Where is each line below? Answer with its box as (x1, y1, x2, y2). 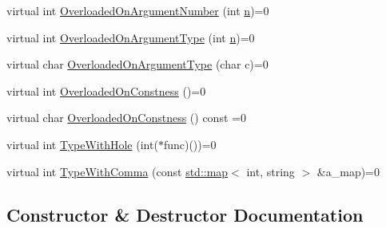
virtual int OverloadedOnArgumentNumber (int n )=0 (6, 2, 269, 18)
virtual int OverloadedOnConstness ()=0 (6, 82, 206, 99)
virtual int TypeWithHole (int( (6, 136, 158, 152)
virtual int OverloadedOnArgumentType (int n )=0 (6, 29, 255, 45)
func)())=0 (163, 136, 217, 152)
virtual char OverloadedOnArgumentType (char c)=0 (6, 56, 269, 73)
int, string (246, 163, 295, 179)
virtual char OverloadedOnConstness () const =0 (6, 109, 246, 126)
